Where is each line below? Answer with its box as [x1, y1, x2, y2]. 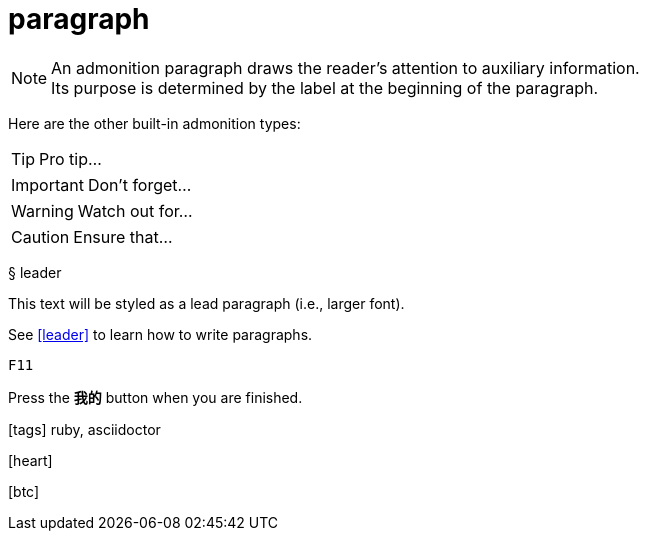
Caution [11, 226, 70, 247]
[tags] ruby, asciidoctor [8, 420, 161, 438]
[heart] [8, 451, 53, 469]
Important [11, 174, 84, 195]
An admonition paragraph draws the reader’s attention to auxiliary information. [51, 57, 640, 78]
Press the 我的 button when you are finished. [8, 388, 303, 406]
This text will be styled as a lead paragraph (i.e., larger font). [8, 294, 405, 312]
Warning [11, 200, 74, 221]
